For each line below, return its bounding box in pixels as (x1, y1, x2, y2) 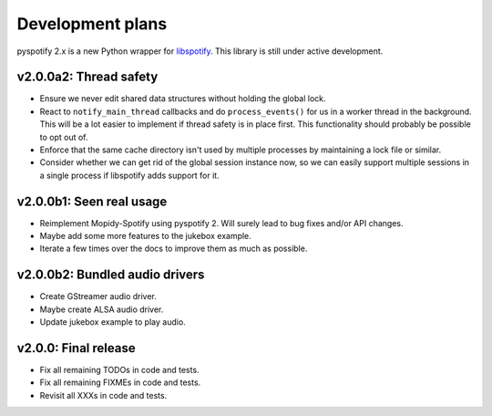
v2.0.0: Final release (16, 340, 136, 356)
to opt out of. (39, 131, 88, 142)
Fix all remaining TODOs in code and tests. (39, 365, 200, 376)
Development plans (16, 14, 168, 34)
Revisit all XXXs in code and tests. (39, 390, 168, 400)
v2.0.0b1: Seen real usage (16, 193, 168, 209)
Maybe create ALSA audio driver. (39, 304, 164, 315)
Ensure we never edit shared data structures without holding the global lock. (39, 93, 327, 104)
